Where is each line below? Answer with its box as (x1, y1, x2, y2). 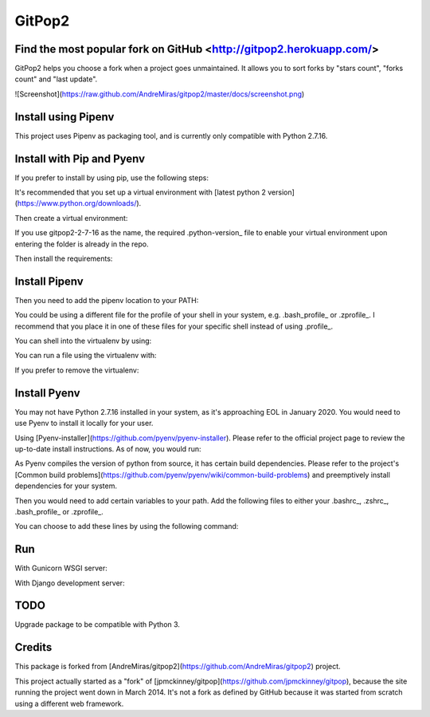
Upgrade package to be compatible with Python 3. (14, 620, 181, 629)
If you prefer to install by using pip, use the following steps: (14, 172, 209, 183)
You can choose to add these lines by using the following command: (14, 522, 239, 531)
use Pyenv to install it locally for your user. (14, 419, 154, 428)
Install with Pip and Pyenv (14, 152, 146, 165)
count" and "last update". (14, 74, 98, 84)
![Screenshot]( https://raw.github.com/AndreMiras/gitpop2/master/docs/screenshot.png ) (14, 89, 305, 99)
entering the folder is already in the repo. (14, 239, 149, 249)
